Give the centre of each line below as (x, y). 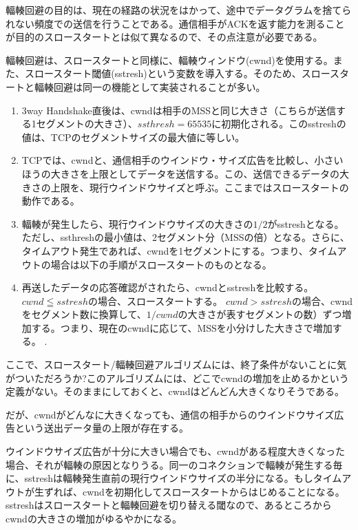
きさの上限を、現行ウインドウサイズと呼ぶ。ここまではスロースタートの (185, 187)
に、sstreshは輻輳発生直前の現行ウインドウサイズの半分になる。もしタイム (174, 478)
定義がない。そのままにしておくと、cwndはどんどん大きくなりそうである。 (175, 391)
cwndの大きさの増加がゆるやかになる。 (94, 518)
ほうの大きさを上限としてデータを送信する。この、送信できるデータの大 (186, 173)
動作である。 (51, 201)
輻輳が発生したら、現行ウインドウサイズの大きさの (137, 223)
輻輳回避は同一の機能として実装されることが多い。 (150, 86)
